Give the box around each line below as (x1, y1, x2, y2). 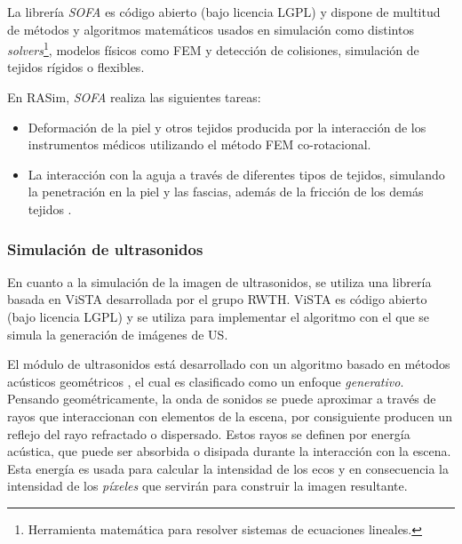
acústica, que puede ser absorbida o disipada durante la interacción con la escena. (7, 442, 451, 460)
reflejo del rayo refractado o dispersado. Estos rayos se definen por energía (7, 424, 410, 443)
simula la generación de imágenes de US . (7, 324, 228, 343)
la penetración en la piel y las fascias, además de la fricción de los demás (28, 182, 424, 201)
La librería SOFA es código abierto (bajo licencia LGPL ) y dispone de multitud (7, 3, 441, 20)
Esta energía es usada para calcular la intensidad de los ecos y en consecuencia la (7, 459, 450, 477)
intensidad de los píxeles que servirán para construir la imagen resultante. (7, 476, 408, 495)
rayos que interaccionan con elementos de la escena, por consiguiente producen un (7, 406, 452, 425)
